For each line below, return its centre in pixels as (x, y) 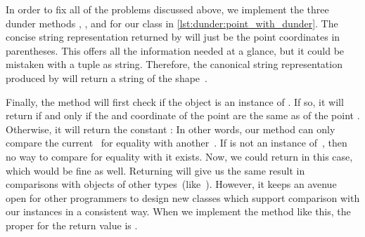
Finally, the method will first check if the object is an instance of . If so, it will (175, 101)
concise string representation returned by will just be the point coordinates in (173, 37)
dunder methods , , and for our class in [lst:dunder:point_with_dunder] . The (172, 23)
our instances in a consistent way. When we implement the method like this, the (178, 211)
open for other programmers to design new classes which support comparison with (183, 197)
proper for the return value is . (72, 225)
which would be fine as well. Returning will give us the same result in (155, 170)
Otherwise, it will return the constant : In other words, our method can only (171, 129)
